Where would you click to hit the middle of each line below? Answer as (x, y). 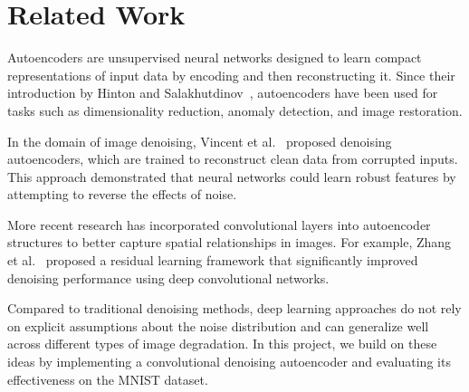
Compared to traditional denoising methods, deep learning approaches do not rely (234, 308)
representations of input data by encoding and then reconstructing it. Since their (231, 75)
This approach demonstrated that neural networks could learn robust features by (232, 176)
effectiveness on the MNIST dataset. (108, 379)
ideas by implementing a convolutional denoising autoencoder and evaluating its (229, 362)
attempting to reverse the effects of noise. (122, 194)
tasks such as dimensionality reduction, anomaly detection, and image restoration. (235, 110)
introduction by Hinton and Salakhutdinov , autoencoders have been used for (223, 93)
